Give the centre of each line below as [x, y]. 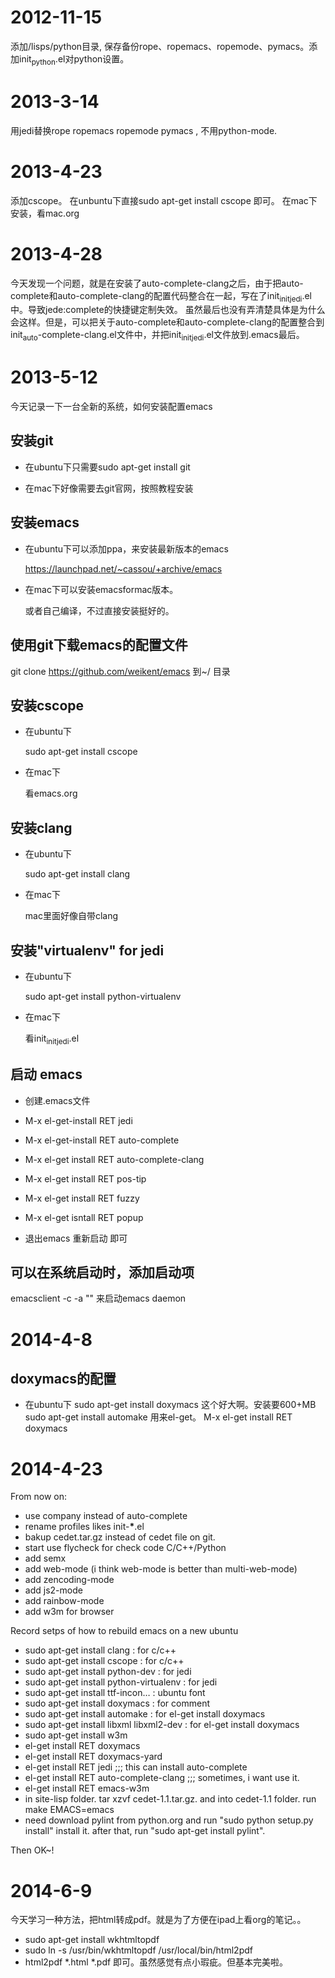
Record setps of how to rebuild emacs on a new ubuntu [124, 1631]
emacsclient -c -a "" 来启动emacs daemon [98, 1298]
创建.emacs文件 [57, 1100]
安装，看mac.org [45, 213]
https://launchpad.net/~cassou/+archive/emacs [123, 568]
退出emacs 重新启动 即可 [76, 1238]
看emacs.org [51, 793]
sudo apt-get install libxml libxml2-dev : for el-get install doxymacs [162, 1725]
